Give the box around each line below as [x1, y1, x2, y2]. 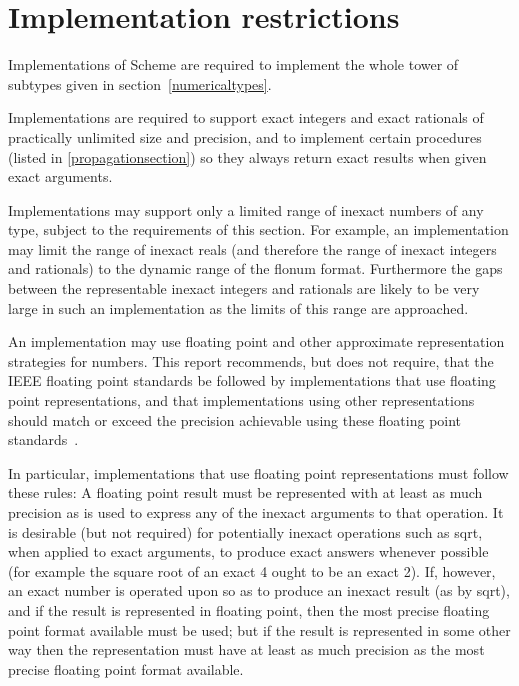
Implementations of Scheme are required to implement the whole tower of [8, 54, 459, 75]
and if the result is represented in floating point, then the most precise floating [8, 599, 490, 620]
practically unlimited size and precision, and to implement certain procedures [8, 126, 482, 147]
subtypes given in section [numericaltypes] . [8, 73, 272, 94]
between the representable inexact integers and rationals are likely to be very [8, 278, 480, 299]
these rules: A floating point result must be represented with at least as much [8, 482, 483, 503]
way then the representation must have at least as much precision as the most [8, 639, 485, 660]
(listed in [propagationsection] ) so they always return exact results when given [8, 146, 487, 167]
